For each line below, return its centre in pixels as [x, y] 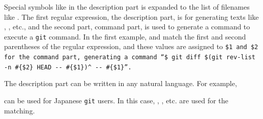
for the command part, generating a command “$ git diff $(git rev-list [130, 57]
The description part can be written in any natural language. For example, [121, 83]
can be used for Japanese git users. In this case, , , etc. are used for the [116, 100]
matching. [20, 110]
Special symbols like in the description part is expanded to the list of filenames [127, 7]
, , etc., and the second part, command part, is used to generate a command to [127, 27]
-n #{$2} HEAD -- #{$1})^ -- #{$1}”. [68, 67]
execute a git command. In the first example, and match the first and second [125, 36]
